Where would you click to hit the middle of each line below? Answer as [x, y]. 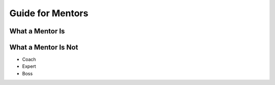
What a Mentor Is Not [44, 47]
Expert [29, 66]
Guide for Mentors [49, 13]
